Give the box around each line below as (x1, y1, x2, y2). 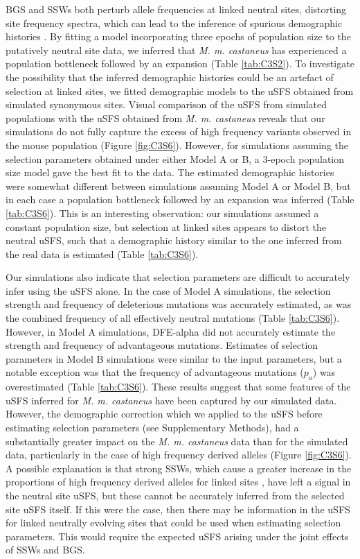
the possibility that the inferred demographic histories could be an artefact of (6, 69, 334, 84)
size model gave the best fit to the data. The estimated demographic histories (6, 165, 334, 180)
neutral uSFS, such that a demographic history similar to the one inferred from (6, 233, 342, 248)
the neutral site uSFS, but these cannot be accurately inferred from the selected (6, 488, 345, 502)
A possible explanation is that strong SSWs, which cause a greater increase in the (6, 461, 352, 475)
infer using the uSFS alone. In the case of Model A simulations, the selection (6, 283, 331, 298)
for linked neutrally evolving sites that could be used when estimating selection (6, 515, 341, 530)
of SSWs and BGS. (6, 542, 85, 557)
